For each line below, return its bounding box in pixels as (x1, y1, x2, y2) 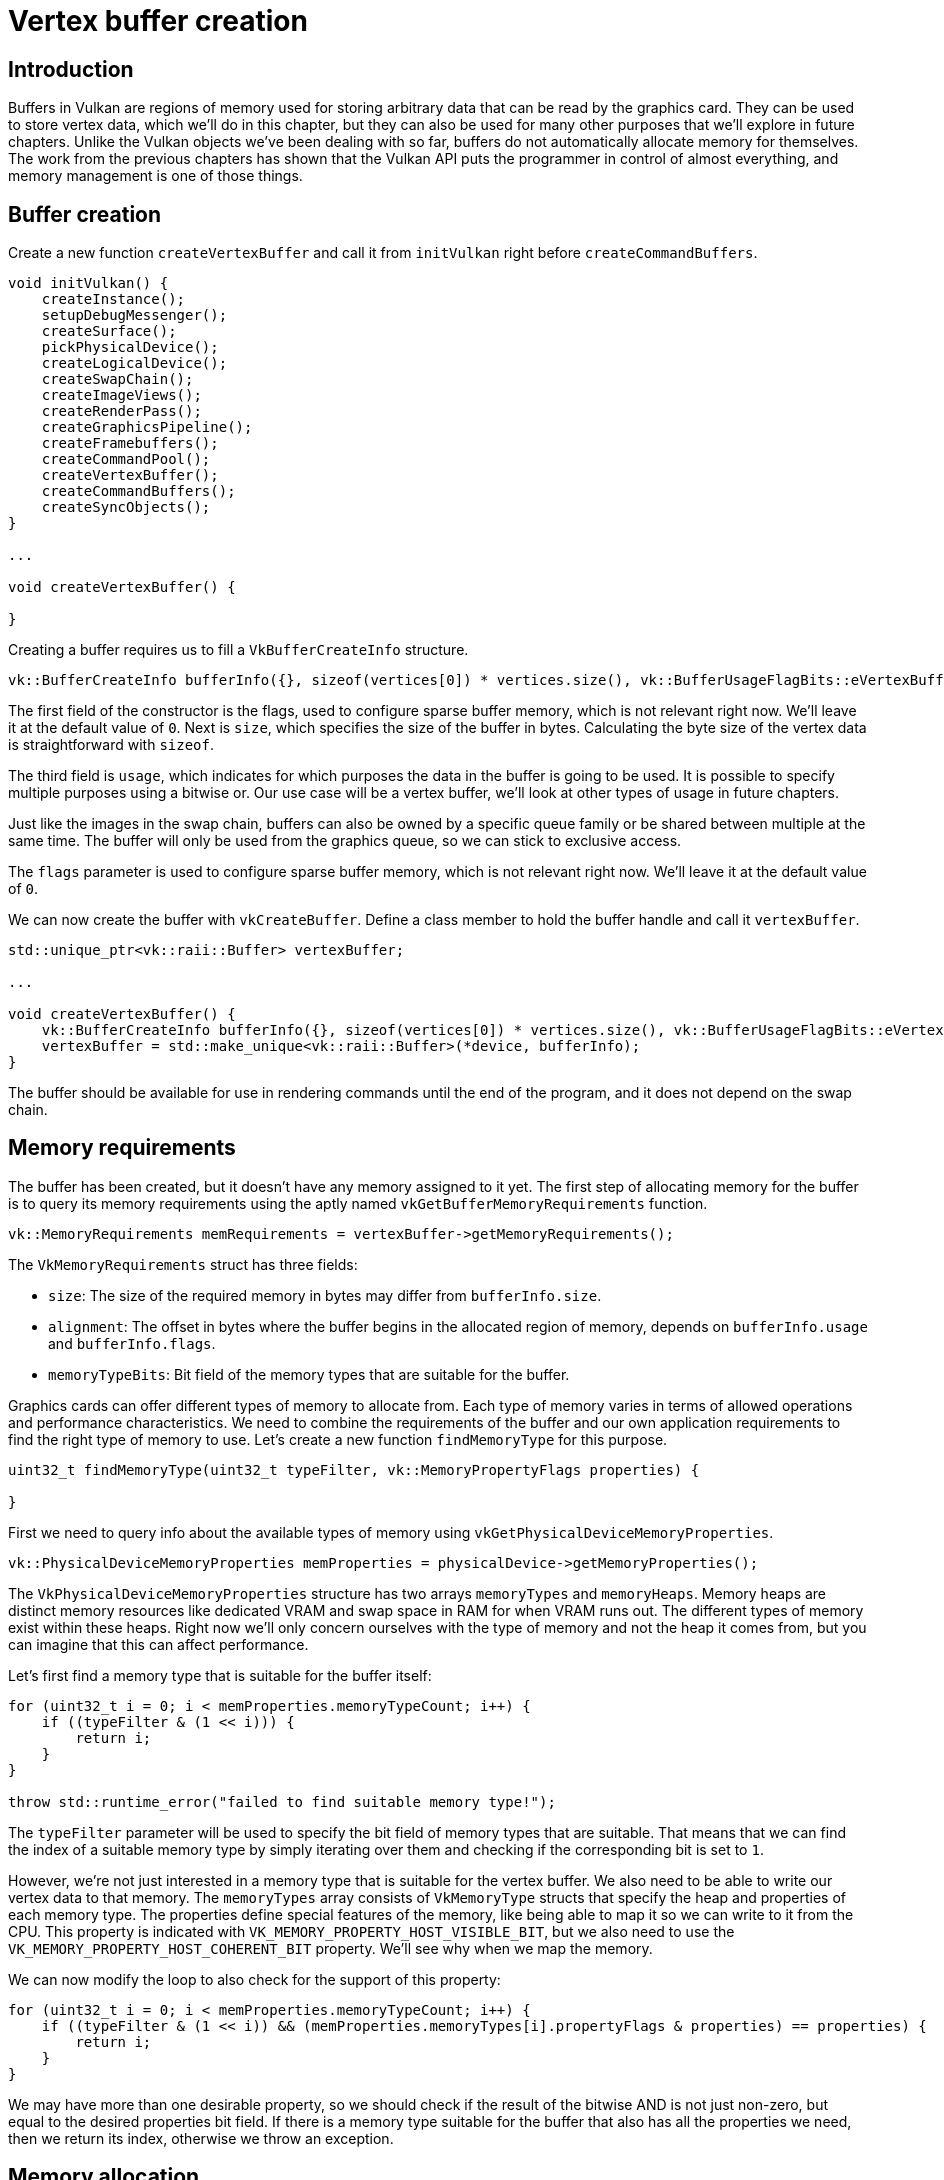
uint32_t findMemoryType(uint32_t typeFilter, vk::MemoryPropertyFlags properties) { (8, 1461, 700, 1478)
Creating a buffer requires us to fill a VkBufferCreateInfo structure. (8, 641, 469, 659)
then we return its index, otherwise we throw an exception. (8, 2129, 394, 2147)
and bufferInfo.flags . (48, 1334, 216, 1352)
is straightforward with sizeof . (8, 736, 214, 754)
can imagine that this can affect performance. (8, 1635, 309, 1653)
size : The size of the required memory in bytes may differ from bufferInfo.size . (48, 1286, 602, 1304)
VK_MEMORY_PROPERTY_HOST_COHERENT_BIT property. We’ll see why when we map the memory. (8, 1939, 653, 1957)
